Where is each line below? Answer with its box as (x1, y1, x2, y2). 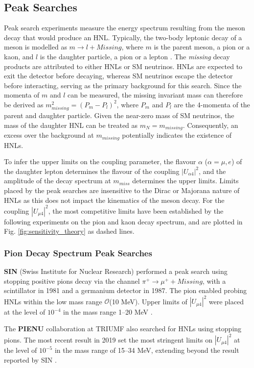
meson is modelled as (4, 42, 67, 52)
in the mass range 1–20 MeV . (63, 307, 153, 317)
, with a (202, 275, 226, 286)
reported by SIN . (4, 354, 57, 365)
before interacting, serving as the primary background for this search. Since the (4, 80, 242, 90)
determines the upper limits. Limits (132, 175, 239, 186)
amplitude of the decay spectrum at (4, 175, 111, 186)
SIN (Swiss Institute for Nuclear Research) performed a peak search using (4, 266, 228, 276)
